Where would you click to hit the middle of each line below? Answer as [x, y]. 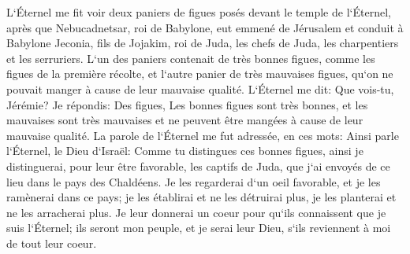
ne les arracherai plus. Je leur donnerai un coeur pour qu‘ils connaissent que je [196, 212]
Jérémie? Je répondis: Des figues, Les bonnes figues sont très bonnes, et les [187, 104]
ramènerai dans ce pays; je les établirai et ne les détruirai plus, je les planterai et [201, 197]
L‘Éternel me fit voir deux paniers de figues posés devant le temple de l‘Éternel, [199, 12]
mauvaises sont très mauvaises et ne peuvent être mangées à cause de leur [185, 120]
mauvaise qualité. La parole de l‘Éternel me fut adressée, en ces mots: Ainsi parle [203, 135]
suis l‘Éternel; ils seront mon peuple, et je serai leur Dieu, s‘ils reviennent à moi [199, 228]
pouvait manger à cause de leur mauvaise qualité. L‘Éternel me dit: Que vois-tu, [200, 88]
